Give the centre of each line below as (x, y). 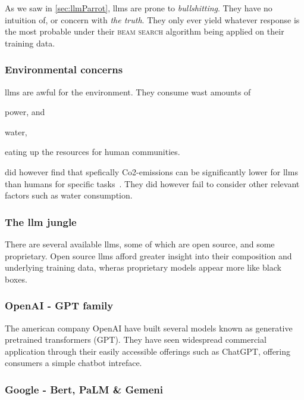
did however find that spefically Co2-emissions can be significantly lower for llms (151, 171)
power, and (25, 112)
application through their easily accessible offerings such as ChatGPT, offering (148, 351)
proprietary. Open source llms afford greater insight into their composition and (148, 255)
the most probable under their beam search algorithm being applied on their (145, 31)
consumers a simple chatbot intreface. (73, 363)
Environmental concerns (64, 69)
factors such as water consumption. (69, 195)
